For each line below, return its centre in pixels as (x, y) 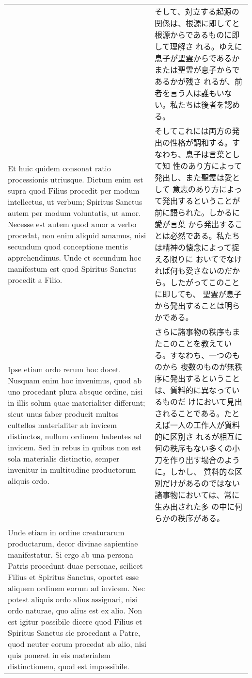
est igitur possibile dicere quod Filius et (75, 621)
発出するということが (201, 201)
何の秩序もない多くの (193, 448)
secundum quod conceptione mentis (68, 246)
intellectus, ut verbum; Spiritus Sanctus (75, 201)
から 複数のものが (195, 367)
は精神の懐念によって (193, 247)
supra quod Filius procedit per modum (74, 190)
